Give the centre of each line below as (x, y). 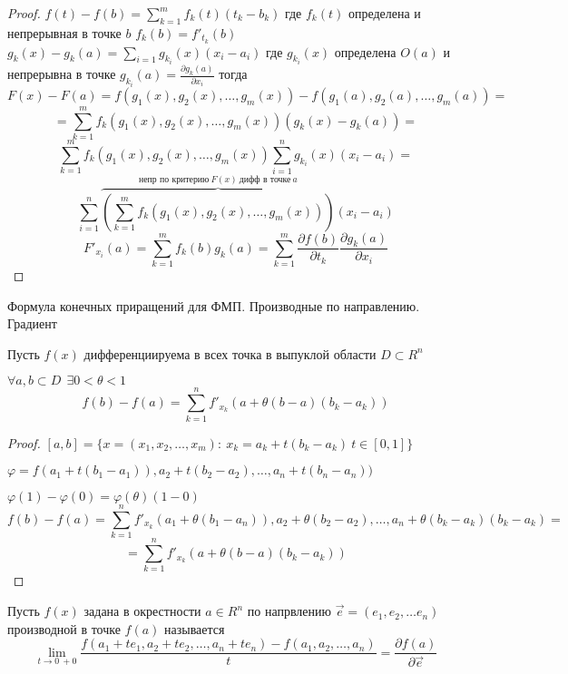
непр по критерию (174, 179)
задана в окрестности (142, 611)
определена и (384, 13)
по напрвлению (289, 611)
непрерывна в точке (62, 74)
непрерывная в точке (64, 32)
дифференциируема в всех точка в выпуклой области (230, 353)
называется (195, 628)
